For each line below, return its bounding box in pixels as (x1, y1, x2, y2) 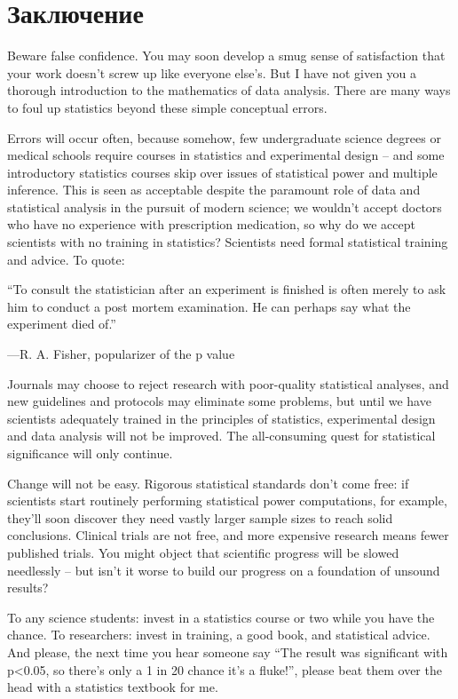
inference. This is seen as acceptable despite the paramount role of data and (7, 180, 421, 199)
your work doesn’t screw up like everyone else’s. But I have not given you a (7, 63, 417, 82)
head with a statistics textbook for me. (7, 678, 218, 696)
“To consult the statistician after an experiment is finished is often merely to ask (7, 280, 446, 298)
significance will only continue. (7, 444, 173, 462)
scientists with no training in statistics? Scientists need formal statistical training (7, 233, 448, 251)
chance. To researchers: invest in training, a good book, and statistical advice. (7, 625, 430, 644)
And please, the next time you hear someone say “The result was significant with (7, 642, 448, 661)
